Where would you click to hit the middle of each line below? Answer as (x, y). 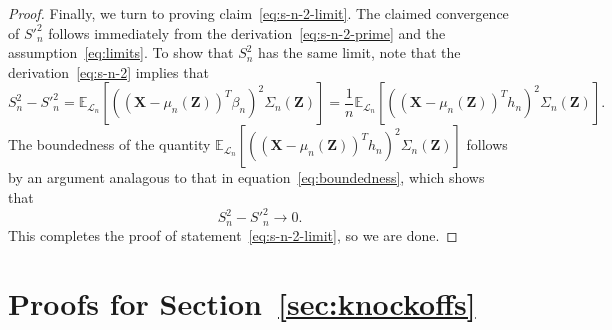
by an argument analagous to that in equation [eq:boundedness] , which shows (246, 177)
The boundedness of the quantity (109, 144)
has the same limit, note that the (359, 52)
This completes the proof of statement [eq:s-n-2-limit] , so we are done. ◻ (233, 234)
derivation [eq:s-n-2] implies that (108, 71)
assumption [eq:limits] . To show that (121, 52)
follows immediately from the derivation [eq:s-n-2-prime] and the (247, 32)
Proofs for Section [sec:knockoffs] (242, 303)
